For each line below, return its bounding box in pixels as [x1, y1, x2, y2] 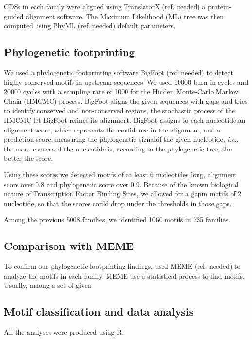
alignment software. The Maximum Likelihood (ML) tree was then [26, 11, 224, 21]
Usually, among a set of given [4, 280, 91, 290]
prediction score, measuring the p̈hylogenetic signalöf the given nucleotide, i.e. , [4, 134, 239, 144]
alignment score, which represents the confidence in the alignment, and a [4, 124, 221, 134]
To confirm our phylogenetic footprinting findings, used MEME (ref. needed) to [4, 261, 241, 271]
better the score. [4, 153, 53, 163]
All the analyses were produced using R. [4, 327, 124, 337]
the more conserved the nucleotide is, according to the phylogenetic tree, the [4, 143, 232, 153]
